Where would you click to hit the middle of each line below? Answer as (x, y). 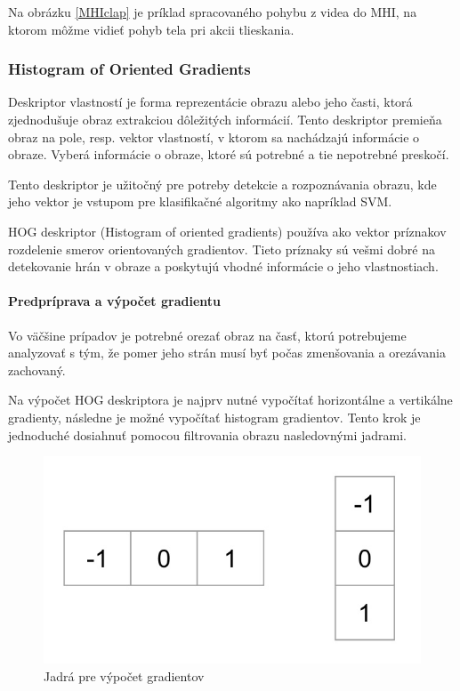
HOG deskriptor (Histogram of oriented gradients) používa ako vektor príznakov (227, 231)
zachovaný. (37, 370)
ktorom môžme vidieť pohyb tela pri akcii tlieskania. (151, 29)
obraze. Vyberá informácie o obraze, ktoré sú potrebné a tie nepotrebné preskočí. (229, 154)
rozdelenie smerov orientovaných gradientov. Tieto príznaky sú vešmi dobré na (222, 249)
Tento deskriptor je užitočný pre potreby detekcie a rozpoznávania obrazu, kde (222, 184)
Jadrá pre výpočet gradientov (124, 675)
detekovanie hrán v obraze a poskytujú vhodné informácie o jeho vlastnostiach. (223, 266)
